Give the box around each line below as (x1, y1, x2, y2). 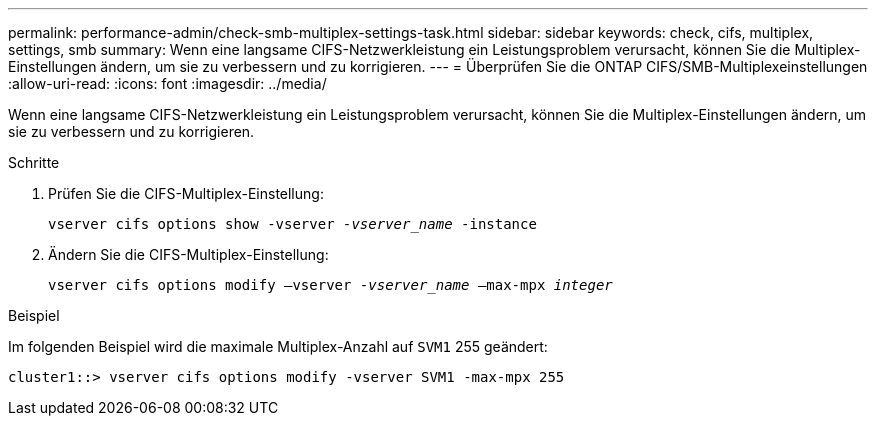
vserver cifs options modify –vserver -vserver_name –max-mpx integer (48, 277, 613, 293)
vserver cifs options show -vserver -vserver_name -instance (48, 216, 537, 232)
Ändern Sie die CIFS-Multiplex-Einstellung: (48, 246, 329, 263)
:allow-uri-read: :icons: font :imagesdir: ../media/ (8, 75, 327, 92)
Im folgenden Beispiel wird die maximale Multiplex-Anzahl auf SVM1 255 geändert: (8, 338, 548, 355)
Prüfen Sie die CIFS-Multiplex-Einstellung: (48, 185, 324, 202)
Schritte (8, 154, 60, 171)
